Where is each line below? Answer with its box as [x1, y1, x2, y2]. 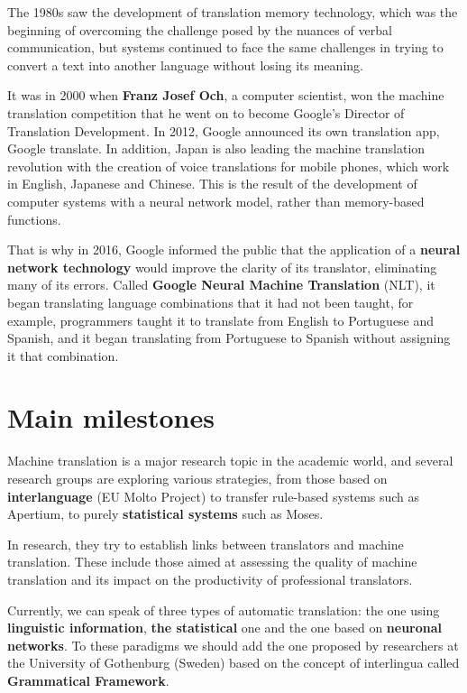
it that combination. [7, 346, 119, 365]
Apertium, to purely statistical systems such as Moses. [7, 504, 324, 523]
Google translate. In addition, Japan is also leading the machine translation [7, 139, 426, 158]
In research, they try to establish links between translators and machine [7, 534, 404, 553]
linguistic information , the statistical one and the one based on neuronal [7, 618, 443, 637]
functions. [7, 209, 61, 228]
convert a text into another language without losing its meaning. [7, 55, 363, 74]
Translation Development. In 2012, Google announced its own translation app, [7, 121, 440, 140]
